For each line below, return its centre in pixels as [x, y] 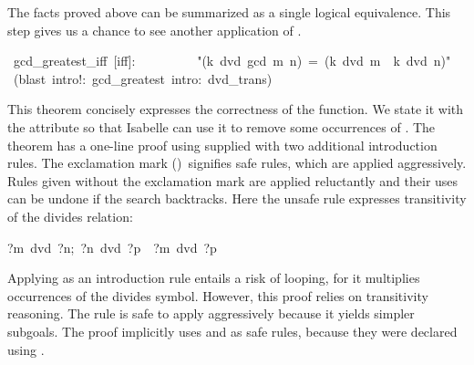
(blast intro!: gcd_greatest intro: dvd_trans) [143, 78]
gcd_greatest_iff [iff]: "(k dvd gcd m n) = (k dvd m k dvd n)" [232, 61]
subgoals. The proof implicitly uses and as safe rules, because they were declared [232, 331]
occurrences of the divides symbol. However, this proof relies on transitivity [218, 295]
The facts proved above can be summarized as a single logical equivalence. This [229, 12]
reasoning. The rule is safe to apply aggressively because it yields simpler [211, 313]
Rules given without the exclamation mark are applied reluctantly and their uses [233, 180]
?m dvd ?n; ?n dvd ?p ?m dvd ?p [112, 247]
